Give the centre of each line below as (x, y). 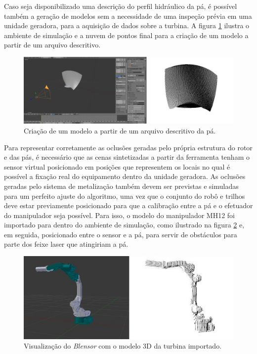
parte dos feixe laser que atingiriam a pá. (66, 244)
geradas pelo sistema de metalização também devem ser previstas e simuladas (121, 186)
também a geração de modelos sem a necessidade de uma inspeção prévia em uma (128, 16)
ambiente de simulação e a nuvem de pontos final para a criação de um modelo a (126, 35)
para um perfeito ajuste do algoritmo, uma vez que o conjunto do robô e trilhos (125, 196)
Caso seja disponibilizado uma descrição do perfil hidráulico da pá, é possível (121, 6)
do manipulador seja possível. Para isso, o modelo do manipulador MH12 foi (120, 215)
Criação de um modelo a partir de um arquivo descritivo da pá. (120, 130)
